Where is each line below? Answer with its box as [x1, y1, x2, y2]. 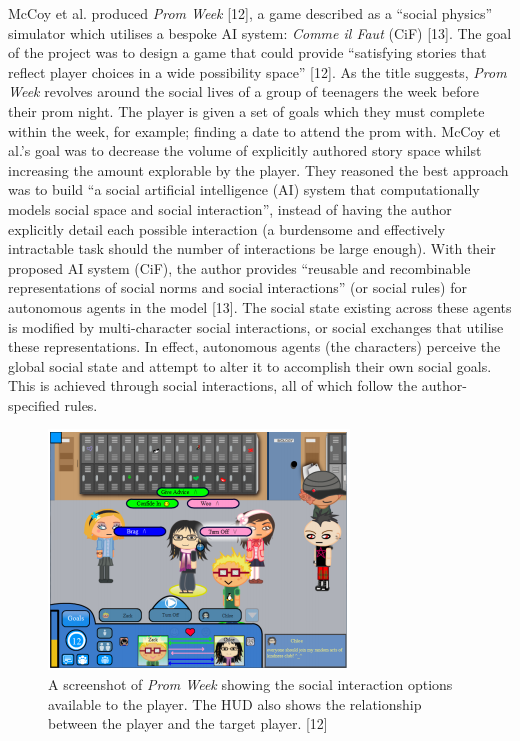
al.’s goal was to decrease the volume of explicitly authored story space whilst [8, 140, 482, 161]
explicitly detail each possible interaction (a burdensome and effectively [8, 218, 446, 239]
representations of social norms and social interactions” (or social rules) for [8, 277, 467, 298]
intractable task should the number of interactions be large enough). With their [8, 238, 496, 259]
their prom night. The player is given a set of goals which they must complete [8, 100, 485, 121]
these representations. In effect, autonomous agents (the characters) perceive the [8, 336, 501, 357]
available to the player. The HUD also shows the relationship [48, 693, 422, 714]
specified [8, 394, 60, 415]
